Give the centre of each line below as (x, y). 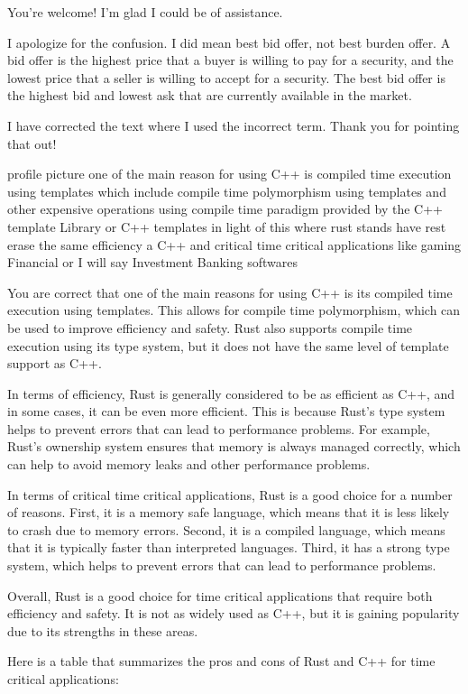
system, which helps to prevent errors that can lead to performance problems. (222, 565)
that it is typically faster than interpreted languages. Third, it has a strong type (229, 547)
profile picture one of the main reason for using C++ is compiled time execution (229, 174)
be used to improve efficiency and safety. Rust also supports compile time (210, 327)
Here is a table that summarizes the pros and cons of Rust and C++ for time (221, 661)
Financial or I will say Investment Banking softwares (152, 262)
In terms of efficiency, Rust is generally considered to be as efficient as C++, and (231, 393)
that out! (32, 143)
